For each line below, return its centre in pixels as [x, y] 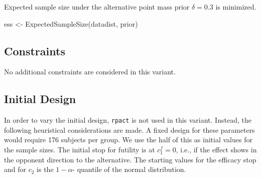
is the [45, 169]
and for [15, 169]
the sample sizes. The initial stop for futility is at [80, 150]
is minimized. [236, 7]
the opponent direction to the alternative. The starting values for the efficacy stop [130, 159]
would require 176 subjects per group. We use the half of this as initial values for [128, 140]
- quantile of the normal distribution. [129, 169]
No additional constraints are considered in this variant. [90, 72]
